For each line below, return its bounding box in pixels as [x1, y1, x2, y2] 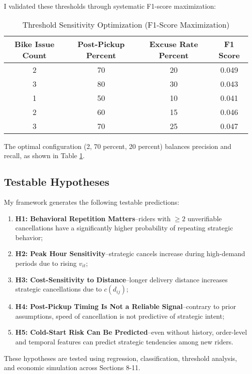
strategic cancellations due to [15, 284, 102, 294]
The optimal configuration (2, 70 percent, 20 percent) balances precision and [4, 141, 232, 151]
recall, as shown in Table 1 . [4, 150, 85, 161]
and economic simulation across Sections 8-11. [4, 362, 141, 373]
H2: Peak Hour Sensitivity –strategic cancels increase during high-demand [15, 248, 245, 259]
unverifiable [188, 213, 222, 223]
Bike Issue [15, 38, 55, 49]
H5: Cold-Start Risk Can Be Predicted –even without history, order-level [15, 327, 247, 337]
